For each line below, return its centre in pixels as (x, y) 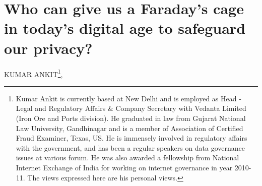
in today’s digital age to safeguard (125, 28)
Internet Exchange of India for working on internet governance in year (124, 167)
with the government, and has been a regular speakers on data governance (130, 147)
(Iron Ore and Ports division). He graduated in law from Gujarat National (131, 118)
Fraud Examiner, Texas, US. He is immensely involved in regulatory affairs (132, 138)
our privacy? (48, 48)
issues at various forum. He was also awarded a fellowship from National (127, 158)
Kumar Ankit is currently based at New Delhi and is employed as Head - (128, 98)
